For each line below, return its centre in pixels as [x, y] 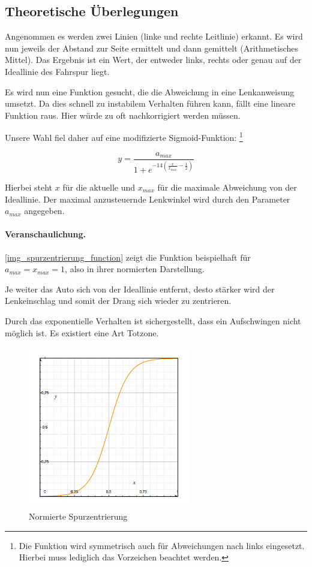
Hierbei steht [29, 187]
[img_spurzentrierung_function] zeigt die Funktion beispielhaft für [128, 257]
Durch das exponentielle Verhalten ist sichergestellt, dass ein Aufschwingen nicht [153, 320]
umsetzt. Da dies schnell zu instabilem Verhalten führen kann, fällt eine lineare [150, 103]
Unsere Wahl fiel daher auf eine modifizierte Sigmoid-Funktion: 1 [124, 137]
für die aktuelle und [99, 187]
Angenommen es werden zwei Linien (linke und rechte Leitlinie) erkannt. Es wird [154, 36]
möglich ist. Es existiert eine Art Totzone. [82, 332]
